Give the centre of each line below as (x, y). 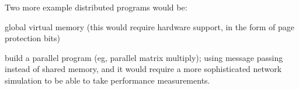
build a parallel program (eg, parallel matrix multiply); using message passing (144, 57)
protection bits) (33, 38)
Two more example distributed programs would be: (96, 7)
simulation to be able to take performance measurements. (107, 80)
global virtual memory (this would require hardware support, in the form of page (149, 26)
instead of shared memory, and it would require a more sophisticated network (143, 69)
